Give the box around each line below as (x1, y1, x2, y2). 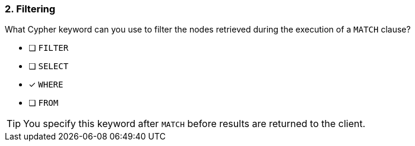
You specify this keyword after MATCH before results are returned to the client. (23, 118, 366, 130)
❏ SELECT (28, 61, 69, 72)
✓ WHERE (28, 79, 64, 90)
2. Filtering (5, 3, 56, 15)
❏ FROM (28, 98, 59, 108)
